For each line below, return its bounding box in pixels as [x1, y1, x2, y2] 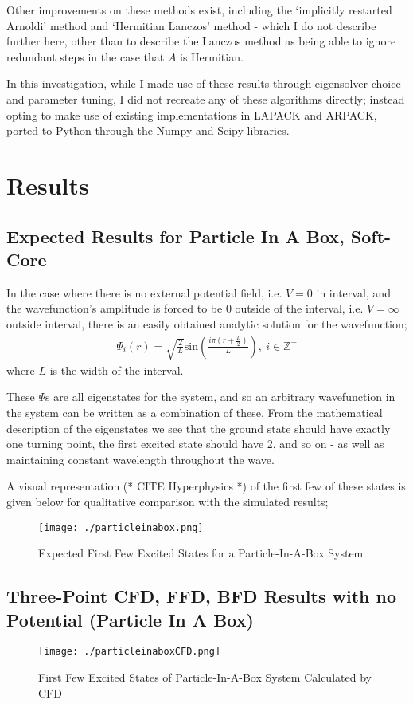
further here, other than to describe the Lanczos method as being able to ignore [6, 33, 396, 49]
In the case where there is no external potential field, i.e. [6, 284, 282, 301]
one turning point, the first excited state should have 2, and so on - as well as [6, 435, 384, 452]
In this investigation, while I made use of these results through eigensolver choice [6, 75, 401, 92]
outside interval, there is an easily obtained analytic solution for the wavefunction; [6, 315, 407, 332]
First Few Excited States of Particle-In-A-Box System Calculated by [38, 669, 372, 686]
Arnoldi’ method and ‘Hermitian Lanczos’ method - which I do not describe [6, 17, 376, 33]
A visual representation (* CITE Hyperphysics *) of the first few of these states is [6, 478, 406, 494]
